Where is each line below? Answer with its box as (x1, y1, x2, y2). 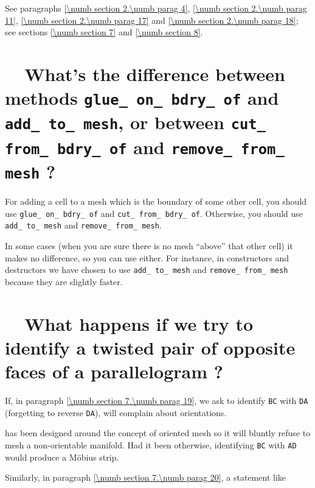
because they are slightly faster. (5, 275, 123, 288)
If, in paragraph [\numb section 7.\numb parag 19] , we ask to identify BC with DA (5, 394, 308, 406)
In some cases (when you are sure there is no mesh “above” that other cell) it (5, 239, 293, 252)
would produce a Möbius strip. (5, 450, 119, 463)
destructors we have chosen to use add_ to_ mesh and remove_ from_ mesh (5, 263, 288, 276)
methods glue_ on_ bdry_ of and (5, 85, 279, 110)
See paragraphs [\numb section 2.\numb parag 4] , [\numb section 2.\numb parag (5, 2, 307, 14)
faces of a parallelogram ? (5, 359, 223, 384)
